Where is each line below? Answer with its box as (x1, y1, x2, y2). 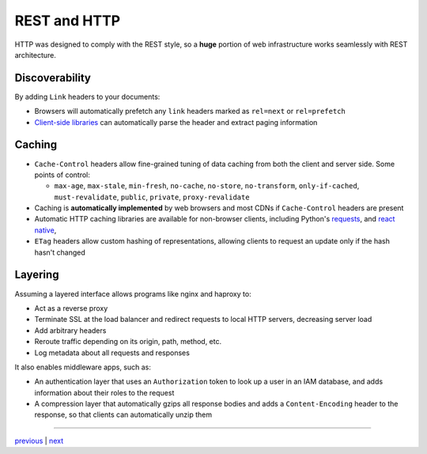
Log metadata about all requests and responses (34, 348, 190, 358)
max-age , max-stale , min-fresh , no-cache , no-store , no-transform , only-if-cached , (54, 181, 360, 191)
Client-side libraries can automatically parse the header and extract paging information (34, 117, 318, 127)
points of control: (34, 170, 91, 180)
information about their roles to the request (34, 388, 175, 397)
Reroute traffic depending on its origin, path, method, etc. (34, 337, 222, 346)
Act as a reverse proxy (34, 303, 108, 312)
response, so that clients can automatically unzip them (34, 410, 213, 419)
